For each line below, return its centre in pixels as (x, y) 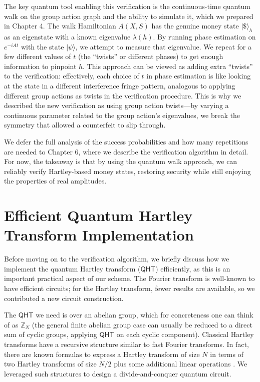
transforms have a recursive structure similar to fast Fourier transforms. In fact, (126, 344)
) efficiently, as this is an (193, 268)
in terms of (227, 354)
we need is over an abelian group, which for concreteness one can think (145, 315)
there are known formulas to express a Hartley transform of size (102, 354)
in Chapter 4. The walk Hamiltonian (60, 26)
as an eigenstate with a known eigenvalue (67, 36)
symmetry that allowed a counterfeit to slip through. (85, 125)
